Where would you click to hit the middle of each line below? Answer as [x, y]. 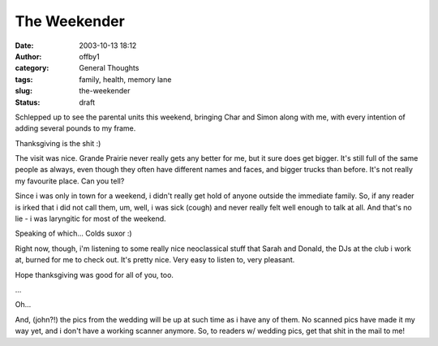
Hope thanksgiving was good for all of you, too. [94, 275]
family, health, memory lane [125, 79]
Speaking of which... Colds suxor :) [74, 234]
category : [32, 68]
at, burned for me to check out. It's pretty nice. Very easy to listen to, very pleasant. [155, 260]
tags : [24, 79]
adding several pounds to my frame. [75, 128]
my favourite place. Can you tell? [70, 181]
